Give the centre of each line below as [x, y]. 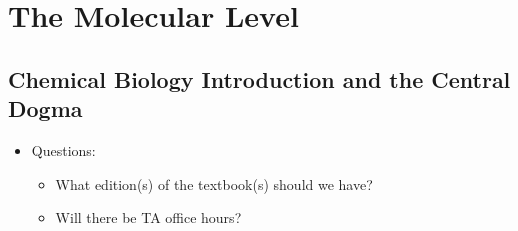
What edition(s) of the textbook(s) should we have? [214, 183]
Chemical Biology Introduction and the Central [259, 78]
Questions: [63, 149]
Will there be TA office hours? [148, 217]
